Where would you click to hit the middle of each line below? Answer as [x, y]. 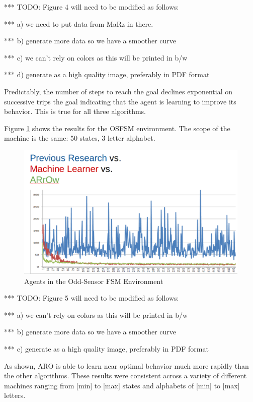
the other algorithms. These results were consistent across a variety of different [125, 376]
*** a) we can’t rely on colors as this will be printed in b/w [96, 314]
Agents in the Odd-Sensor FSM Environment [94, 281]
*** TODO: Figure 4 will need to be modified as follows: [92, 7]
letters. [15, 395]
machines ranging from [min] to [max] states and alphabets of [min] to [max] [122, 385]
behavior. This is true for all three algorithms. [75, 111]
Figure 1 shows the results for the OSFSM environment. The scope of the [117, 128]
